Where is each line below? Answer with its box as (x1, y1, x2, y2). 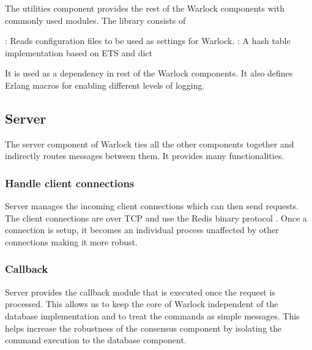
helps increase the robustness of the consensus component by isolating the (5, 321, 282, 334)
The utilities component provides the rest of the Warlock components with (5, 2, 284, 14)
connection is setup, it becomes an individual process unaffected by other (5, 223, 279, 236)
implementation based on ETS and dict (5, 46, 153, 59)
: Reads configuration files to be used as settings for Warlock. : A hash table (5, 34, 291, 47)
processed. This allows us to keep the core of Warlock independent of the (5, 297, 278, 310)
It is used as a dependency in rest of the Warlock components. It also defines (5, 67, 293, 80)
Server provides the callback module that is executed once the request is (5, 285, 275, 298)
